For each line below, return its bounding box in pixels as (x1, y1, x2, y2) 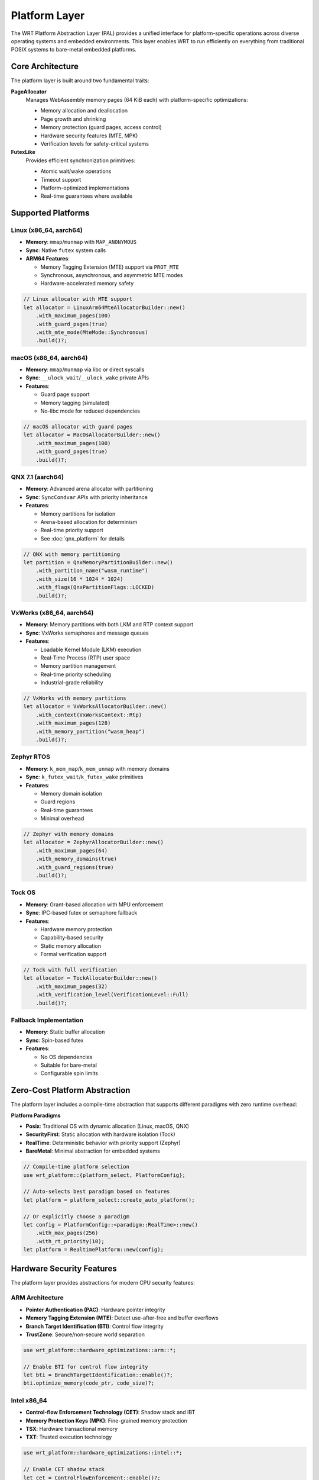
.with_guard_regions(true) (35, 864, 115, 870)
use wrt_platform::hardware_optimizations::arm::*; (23, 1347, 177, 1353)
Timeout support (40, 176, 82, 183)
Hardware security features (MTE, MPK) (40, 132, 138, 139)
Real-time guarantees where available (40, 192, 133, 200)
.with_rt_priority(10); (35, 1238, 105, 1244)
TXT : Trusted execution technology (25, 1433, 112, 1441)
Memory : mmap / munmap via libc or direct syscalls (25, 366, 145, 373)
